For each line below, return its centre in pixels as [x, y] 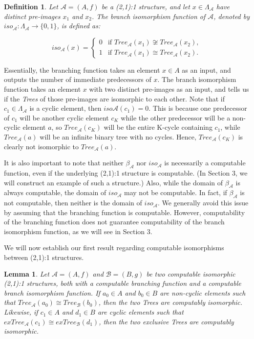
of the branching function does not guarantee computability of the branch [114, 222]
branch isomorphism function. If [52, 292]
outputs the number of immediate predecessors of [78, 79]
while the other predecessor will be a [176, 117]
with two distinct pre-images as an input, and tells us [169, 89]
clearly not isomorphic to [41, 146]
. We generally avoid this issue [203, 203]
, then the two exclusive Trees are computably [166, 321]
